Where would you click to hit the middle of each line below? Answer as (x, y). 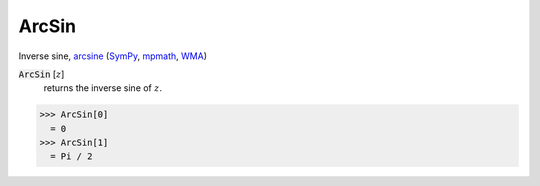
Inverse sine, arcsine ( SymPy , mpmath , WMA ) (113, 56)
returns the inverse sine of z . (102, 88)
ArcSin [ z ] (41, 74)
